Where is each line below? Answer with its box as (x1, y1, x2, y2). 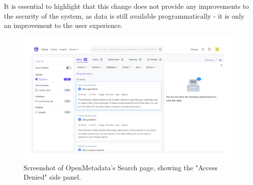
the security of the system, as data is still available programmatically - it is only (4, 10, 245, 21)
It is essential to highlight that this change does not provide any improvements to (4, 1, 249, 11)
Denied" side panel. (24, 172, 81, 182)
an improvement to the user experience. (4, 20, 123, 30)
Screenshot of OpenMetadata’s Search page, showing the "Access (24, 162, 218, 172)
